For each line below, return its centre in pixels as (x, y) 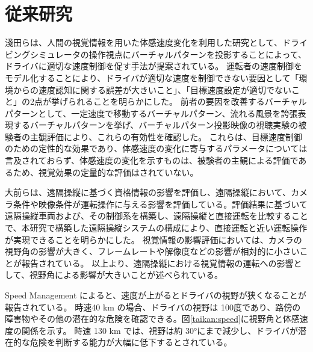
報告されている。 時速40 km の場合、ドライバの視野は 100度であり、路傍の (153, 307)
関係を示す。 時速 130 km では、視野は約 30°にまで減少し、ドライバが (160, 330)
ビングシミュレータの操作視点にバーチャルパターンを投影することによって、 (156, 54)
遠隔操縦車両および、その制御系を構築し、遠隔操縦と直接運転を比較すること (156, 216)
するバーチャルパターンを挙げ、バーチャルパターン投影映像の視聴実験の (156, 125)
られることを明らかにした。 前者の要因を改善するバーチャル (187, 101)
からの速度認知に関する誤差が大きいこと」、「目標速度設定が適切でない (152, 89)
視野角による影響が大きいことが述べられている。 (126, 275)
